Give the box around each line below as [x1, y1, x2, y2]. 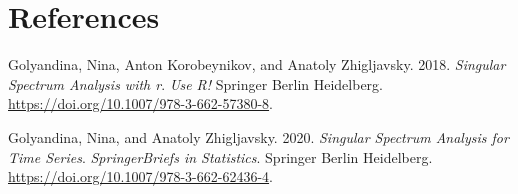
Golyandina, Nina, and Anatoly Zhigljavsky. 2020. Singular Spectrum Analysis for [8, 126, 509, 147]
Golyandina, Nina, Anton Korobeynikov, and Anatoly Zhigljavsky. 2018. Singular [8, 54, 506, 75]
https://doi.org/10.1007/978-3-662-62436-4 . [8, 166, 273, 187]
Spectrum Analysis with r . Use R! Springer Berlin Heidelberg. [8, 73, 384, 94]
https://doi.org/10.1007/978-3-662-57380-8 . [8, 93, 273, 114]
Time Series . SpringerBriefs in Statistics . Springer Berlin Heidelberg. [8, 146, 433, 167]
